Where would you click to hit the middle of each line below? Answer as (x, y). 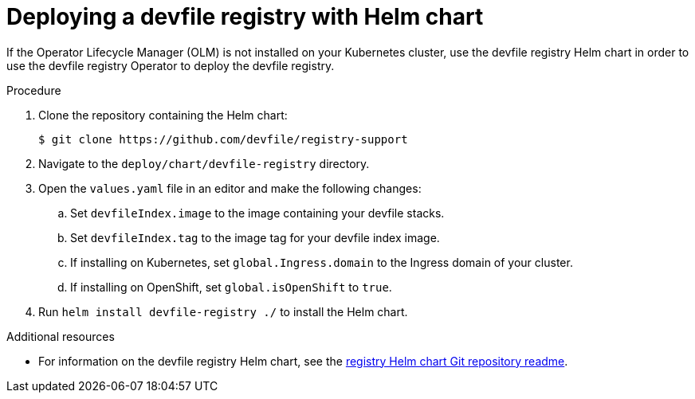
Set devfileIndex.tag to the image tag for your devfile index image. (255, 237)
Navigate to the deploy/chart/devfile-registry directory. (204, 163)
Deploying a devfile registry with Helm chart (245, 17)
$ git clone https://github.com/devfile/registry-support (223, 139)
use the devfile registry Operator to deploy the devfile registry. (171, 65)
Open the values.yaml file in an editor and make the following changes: (230, 188)
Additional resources (61, 336)
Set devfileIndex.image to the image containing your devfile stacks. (257, 213)
